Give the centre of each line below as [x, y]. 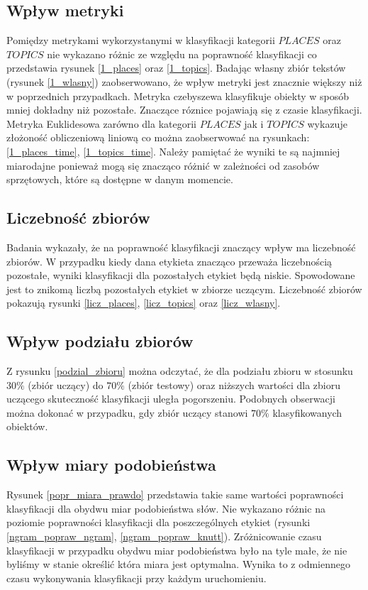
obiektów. [27, 426]
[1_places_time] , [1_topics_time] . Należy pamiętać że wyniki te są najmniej [173, 151]
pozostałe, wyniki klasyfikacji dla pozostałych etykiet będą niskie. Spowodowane [181, 275]
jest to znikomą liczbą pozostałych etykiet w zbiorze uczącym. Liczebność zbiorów [184, 289]
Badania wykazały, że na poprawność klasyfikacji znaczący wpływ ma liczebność [181, 247]
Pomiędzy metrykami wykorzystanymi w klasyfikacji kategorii [141, 40]
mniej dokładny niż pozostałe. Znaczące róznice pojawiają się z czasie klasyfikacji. [184, 110]
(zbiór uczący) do [66, 384]
